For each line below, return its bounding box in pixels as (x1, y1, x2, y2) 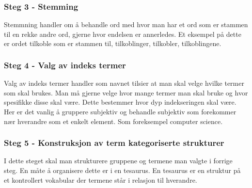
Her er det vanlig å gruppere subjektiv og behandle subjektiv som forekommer (4, 107, 236, 116)
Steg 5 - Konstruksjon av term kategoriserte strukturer (4, 137, 224, 149)
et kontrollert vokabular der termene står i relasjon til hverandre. (4, 174, 197, 185)
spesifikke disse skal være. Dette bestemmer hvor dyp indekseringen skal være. (4, 97, 236, 107)
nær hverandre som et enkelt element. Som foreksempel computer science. (4, 116, 223, 126)
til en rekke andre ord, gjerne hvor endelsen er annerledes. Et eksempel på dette (4, 29, 241, 39)
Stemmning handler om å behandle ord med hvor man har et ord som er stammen (4, 19, 248, 30)
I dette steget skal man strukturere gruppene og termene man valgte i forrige (4, 156, 233, 166)
